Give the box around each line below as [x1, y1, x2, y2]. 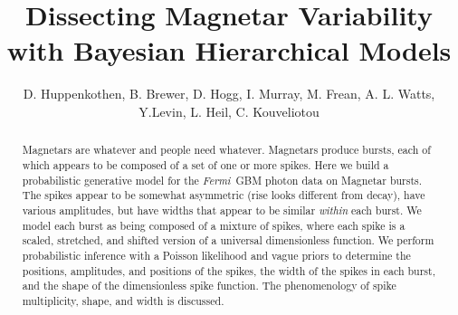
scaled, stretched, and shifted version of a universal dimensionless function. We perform [22, 233, 434, 248]
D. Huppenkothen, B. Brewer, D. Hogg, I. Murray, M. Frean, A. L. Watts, [23, 84, 435, 103]
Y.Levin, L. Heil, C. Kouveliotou [138, 101, 320, 120]
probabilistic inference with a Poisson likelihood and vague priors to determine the [22, 247, 411, 262]
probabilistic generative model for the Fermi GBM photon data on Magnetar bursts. [22, 172, 423, 187]
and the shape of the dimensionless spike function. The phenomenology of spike [22, 278, 396, 293]
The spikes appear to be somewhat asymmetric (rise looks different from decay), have [22, 187, 425, 203]
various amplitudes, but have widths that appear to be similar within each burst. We [22, 202, 422, 217]
